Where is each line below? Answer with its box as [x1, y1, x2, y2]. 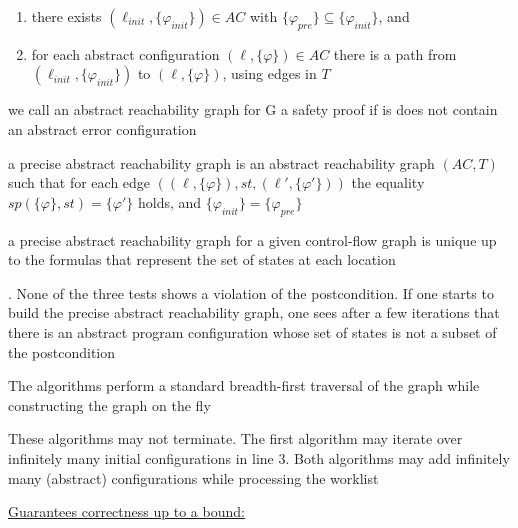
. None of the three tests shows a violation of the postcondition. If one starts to [8, 282, 494, 303]
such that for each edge [8, 172, 151, 193]
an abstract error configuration [8, 118, 197, 139]
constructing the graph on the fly [8, 394, 211, 415]
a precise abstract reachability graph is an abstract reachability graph [8, 152, 435, 173]
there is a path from [333, 43, 457, 64]
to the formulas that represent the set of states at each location [8, 249, 396, 270]
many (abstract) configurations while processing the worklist [8, 467, 379, 488]
